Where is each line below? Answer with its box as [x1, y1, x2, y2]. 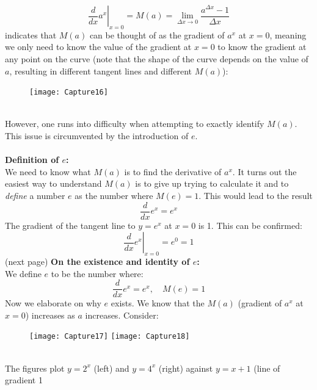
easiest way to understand [5, 177, 102, 190]
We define [5, 267, 42, 280]
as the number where [75, 189, 153, 201]
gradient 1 [5, 374, 43, 386]
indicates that [5, 28, 57, 41]
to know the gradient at [217, 40, 307, 53]
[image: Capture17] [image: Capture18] [29, 332, 190, 341]
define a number [5, 189, 65, 201]
